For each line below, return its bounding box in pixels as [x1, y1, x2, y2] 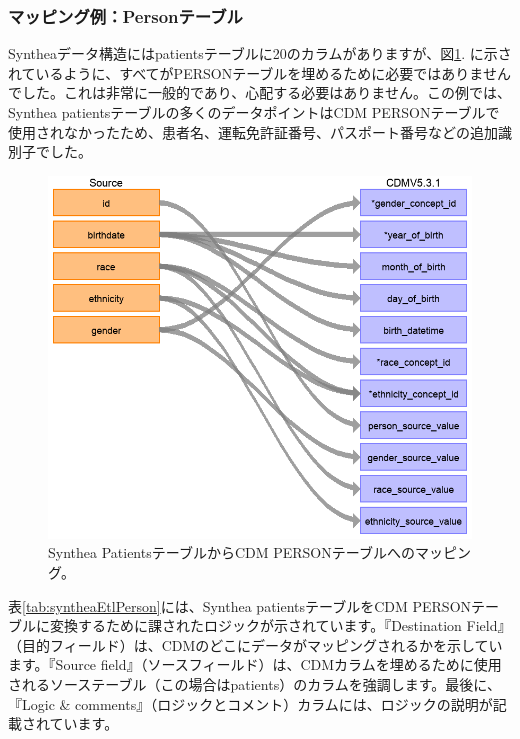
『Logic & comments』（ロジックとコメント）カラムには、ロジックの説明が [8, 693, 493, 714]
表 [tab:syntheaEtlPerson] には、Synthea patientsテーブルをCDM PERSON [8, 595, 472, 616]
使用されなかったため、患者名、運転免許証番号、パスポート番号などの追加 [8, 121, 498, 142]
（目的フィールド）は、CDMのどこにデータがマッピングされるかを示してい [8, 634, 503, 655]
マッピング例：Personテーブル [8, 3, 243, 28]
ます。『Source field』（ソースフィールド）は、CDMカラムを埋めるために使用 [8, 654, 502, 675]
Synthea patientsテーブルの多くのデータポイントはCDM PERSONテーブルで [8, 102, 500, 122]
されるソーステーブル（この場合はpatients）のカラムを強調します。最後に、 [8, 673, 501, 694]
